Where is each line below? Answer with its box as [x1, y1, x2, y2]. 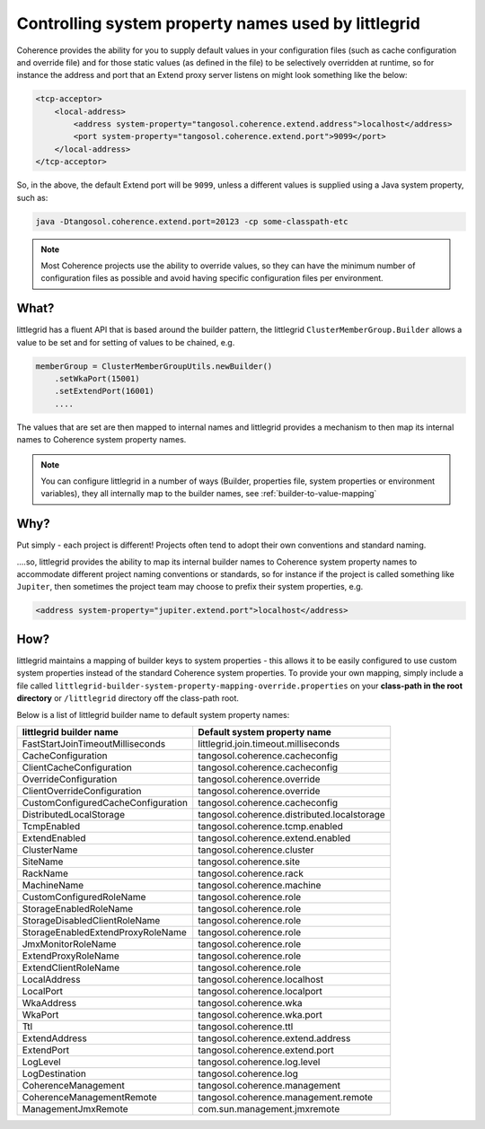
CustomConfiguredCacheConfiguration [22, 796, 189, 809]
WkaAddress [22, 996, 76, 1009]
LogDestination [22, 1067, 87, 1080]
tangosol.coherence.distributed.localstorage [198, 808, 385, 820]
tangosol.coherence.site [198, 855, 301, 868]
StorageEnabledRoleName [22, 902, 134, 915]
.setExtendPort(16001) [54, 386, 154, 397]
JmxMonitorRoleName [22, 938, 117, 950]
